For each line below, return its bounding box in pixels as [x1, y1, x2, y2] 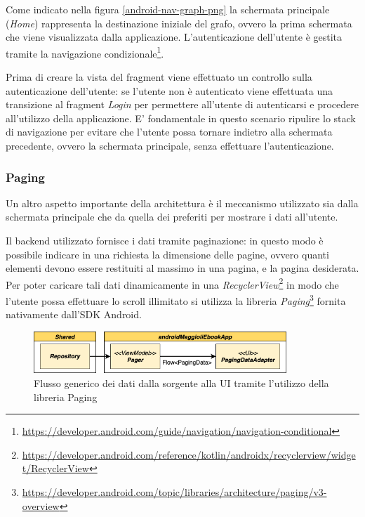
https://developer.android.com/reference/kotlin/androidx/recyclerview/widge [22, 447, 356, 462]
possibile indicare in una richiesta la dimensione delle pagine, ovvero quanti [6, 247, 329, 261]
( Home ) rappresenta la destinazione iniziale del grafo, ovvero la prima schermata [6, 15, 352, 30]
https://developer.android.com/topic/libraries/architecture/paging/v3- [22, 485, 327, 499]
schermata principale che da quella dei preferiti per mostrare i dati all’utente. [6, 209, 338, 224]
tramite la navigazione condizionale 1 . [6, 44, 164, 60]
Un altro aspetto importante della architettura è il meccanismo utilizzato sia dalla [6, 195, 359, 210]
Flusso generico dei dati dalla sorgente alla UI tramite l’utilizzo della [34, 376, 329, 391]
